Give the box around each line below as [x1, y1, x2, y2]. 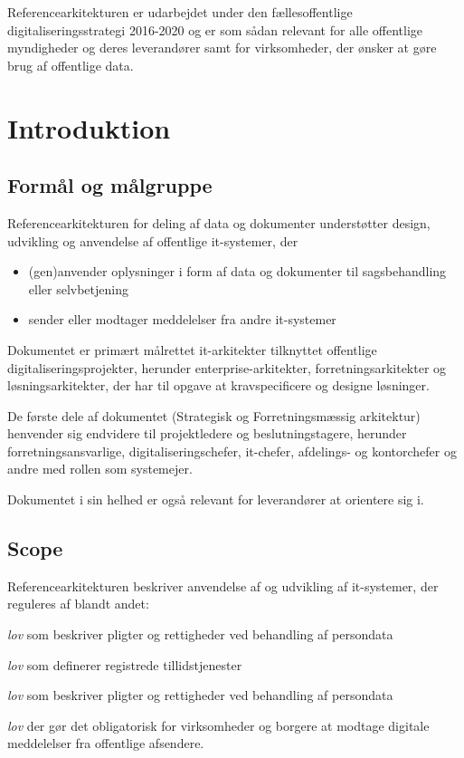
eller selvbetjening [28, 279, 128, 298]
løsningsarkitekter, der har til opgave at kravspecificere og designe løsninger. [7, 376, 430, 395]
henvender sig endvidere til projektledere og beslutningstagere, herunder [7, 424, 407, 443]
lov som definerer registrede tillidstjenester [7, 655, 242, 674]
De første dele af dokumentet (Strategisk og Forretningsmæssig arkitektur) [7, 406, 421, 425]
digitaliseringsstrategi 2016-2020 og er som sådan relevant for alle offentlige [7, 20, 423, 39]
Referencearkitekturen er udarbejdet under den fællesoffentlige [7, 3, 353, 21]
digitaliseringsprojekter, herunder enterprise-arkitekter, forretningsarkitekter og [7, 358, 447, 377]
